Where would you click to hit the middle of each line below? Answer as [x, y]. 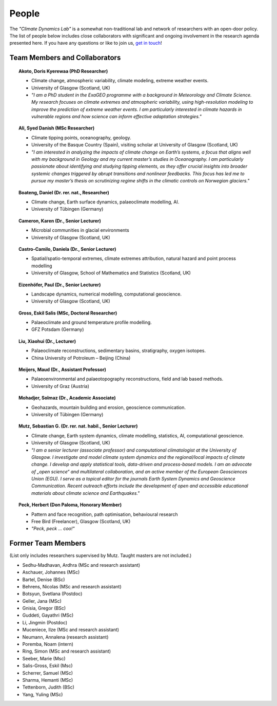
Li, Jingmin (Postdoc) [45, 622]
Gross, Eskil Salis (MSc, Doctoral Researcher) [68, 313]
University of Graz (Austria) [61, 386]
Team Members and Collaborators [65, 58]
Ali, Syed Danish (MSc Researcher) [57, 128]
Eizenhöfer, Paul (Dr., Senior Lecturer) [60, 285]
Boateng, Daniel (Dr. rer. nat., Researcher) [64, 192]
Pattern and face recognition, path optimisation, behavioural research [105, 514]
